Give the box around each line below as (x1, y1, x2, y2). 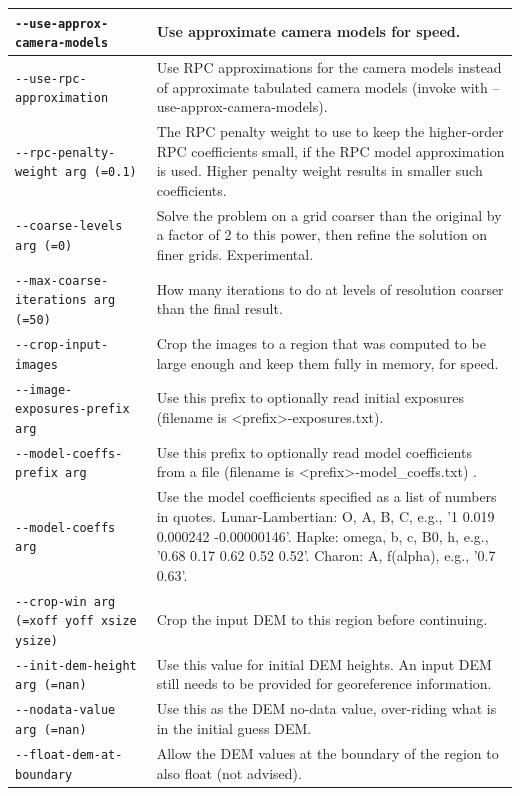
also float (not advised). (156, 762, 302, 783)
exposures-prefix (15, 402, 130, 417)
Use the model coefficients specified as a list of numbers (156, 486, 497, 507)
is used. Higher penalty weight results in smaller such (156, 160, 483, 181)
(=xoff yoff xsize (15, 614, 137, 629)
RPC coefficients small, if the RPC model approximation (156, 140, 505, 161)
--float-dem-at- (15, 747, 123, 762)
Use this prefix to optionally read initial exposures (156, 387, 464, 408)
